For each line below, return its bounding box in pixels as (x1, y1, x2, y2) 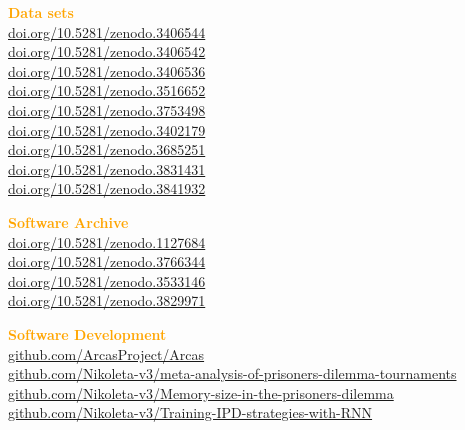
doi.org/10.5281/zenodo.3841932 (8, 178, 206, 199)
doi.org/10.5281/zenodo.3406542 (8, 41, 206, 62)
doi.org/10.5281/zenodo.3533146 (8, 270, 206, 291)
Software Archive (8, 211, 129, 232)
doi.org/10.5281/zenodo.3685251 (8, 139, 206, 160)
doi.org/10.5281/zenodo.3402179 (8, 119, 206, 140)
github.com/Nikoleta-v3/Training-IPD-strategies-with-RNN (8, 402, 373, 423)
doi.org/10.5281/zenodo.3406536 (8, 60, 206, 81)
